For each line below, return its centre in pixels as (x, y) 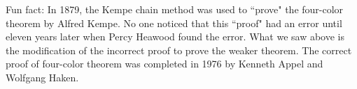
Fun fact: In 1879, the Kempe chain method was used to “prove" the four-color (175, 9)
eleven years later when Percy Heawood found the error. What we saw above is (175, 37)
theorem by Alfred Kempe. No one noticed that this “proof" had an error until (174, 23)
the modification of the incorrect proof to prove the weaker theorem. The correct (179, 50)
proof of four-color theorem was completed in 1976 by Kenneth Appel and (164, 64)
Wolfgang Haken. (42, 77)
